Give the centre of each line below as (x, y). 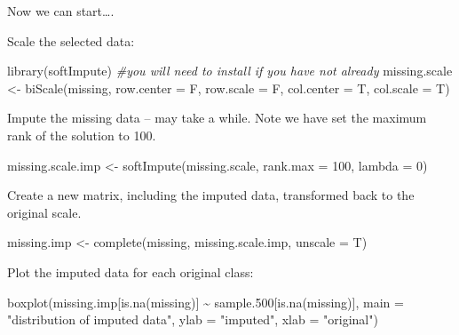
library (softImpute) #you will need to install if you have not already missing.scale (230, 71)
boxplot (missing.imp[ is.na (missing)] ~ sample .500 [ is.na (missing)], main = (206, 302)
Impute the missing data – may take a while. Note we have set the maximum (217, 118)
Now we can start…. (61, 11)
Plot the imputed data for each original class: (131, 271)
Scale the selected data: (71, 40)
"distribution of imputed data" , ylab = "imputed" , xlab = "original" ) (193, 319)
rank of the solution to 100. (82, 135)
